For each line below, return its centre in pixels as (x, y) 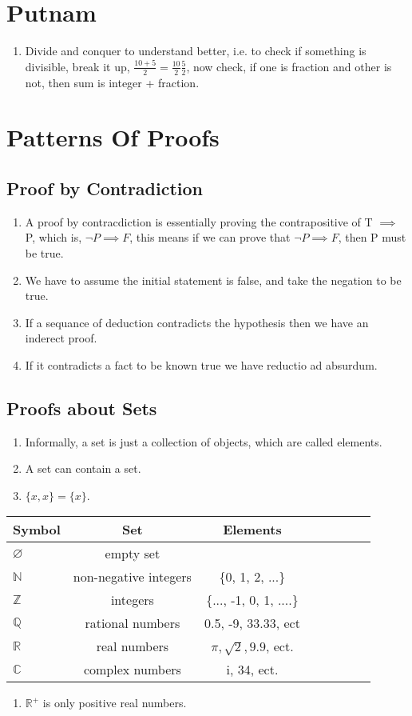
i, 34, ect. (252, 670)
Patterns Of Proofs (113, 137)
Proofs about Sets (82, 408)
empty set (133, 554)
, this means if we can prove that (210, 237)
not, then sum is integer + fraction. (112, 82)
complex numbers (132, 670)
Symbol (37, 530)
